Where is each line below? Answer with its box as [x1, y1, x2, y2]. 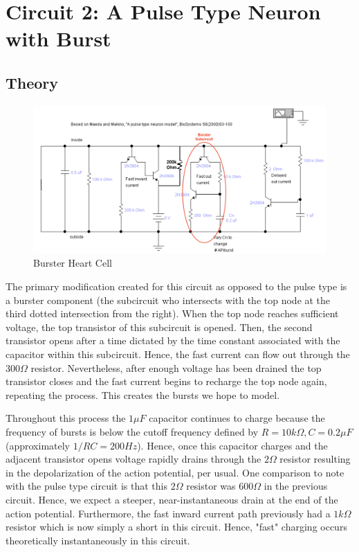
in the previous [264, 479, 328, 493]
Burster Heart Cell [33, 256, 112, 270]
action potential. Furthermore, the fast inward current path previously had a [6, 506, 331, 520]
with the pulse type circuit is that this [6, 479, 167, 493]
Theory [6, 71, 59, 93]
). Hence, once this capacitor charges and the [137, 438, 328, 452]
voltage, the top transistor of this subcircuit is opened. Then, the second [6, 319, 313, 334]
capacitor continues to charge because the [149, 411, 325, 425]
